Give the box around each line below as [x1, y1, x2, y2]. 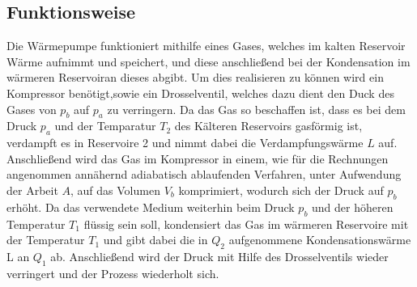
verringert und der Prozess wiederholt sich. [6, 264, 219, 281]
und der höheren [312, 198, 394, 215]
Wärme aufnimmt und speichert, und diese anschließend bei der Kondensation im [6, 53, 411, 70]
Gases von [6, 100, 57, 117]
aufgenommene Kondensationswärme [228, 231, 411, 248]
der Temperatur [6, 231, 85, 248]
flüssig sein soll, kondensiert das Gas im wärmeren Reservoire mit [83, 215, 409, 232]
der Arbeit [6, 181, 58, 198]
